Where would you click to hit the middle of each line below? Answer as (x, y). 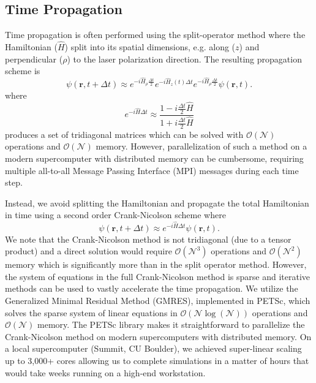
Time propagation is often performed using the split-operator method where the (155, 35)
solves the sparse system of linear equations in (91, 312)
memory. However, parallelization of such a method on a (201, 146)
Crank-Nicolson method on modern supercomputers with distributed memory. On (158, 336)
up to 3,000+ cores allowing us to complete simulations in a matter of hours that (157, 360)
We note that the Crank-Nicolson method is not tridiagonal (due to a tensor (148, 239)
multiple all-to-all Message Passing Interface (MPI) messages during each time (152, 170)
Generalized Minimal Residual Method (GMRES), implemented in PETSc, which (158, 300)
